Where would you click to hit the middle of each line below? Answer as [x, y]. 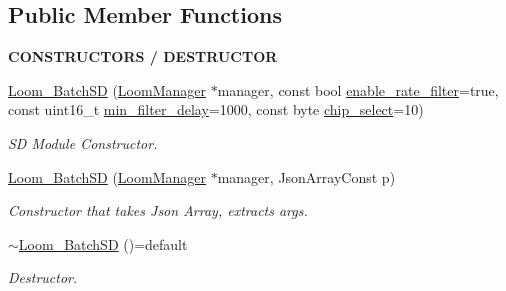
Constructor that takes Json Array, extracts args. [158, 210]
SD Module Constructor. [83, 142]
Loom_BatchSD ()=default [103, 243]
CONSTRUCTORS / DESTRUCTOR [143, 56]
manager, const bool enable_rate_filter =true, [358, 89]
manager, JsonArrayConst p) [306, 176]
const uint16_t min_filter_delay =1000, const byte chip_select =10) [216, 109]
